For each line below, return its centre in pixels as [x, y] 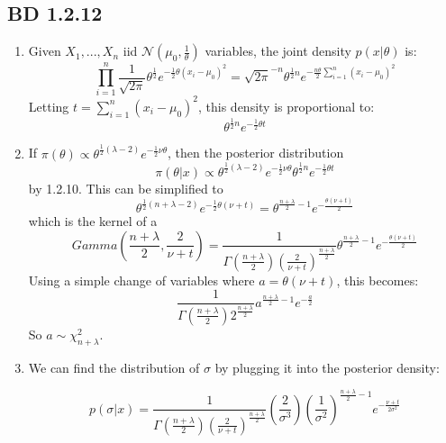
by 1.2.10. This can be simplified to [126, 188]
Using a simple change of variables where [141, 280]
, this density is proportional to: [287, 106]
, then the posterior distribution [256, 153]
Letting [49, 106]
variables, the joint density [278, 51]
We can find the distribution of [114, 367]
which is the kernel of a [93, 221]
